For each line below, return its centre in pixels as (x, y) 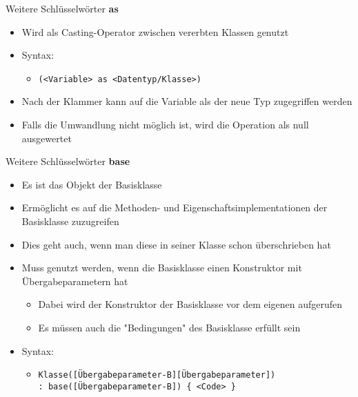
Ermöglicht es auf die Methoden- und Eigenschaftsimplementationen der (175, 207)
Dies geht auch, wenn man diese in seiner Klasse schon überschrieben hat (176, 244)
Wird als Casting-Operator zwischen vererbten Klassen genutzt (155, 31)
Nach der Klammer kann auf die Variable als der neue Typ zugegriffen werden (187, 101)
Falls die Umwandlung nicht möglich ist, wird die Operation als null (165, 125)
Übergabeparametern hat (75, 281)
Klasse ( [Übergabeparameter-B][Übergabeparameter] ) (157, 375)
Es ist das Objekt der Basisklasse (92, 184)
